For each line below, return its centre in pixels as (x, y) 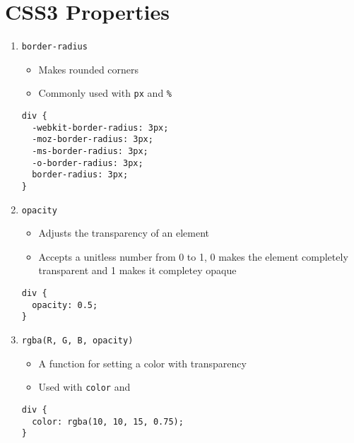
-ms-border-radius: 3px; (90, 151)
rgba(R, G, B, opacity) (77, 341)
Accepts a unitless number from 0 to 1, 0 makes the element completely (193, 256)
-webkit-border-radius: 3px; (100, 128)
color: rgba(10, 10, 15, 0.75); (108, 421)
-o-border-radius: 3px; (88, 163)
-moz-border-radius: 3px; (93, 140)
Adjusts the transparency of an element (124, 233)
